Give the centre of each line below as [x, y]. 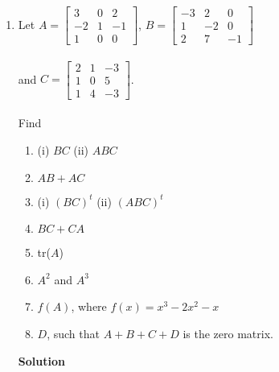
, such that [73, 333]
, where [89, 306]
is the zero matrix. [228, 333]
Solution [41, 360]
